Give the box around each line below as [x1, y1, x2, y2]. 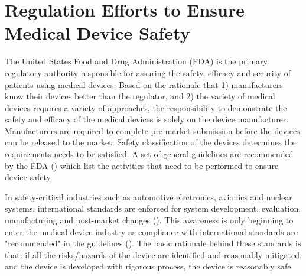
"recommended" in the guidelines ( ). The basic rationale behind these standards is [5, 237, 301, 249]
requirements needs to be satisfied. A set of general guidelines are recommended [5, 148, 294, 160]
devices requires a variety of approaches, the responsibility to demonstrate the [5, 101, 287, 113]
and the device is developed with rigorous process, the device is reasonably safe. [5, 260, 294, 272]
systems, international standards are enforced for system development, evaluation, [5, 202, 301, 215]
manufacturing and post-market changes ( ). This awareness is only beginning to [5, 214, 294, 226]
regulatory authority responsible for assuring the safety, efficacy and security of [5, 66, 291, 79]
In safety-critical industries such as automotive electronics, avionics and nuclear [5, 190, 292, 203]
